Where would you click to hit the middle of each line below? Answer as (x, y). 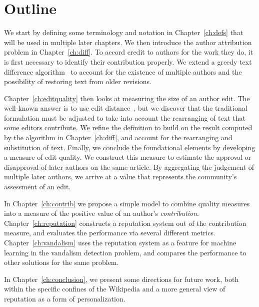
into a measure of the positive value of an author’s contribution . (102, 213)
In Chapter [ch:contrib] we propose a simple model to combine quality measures (127, 203)
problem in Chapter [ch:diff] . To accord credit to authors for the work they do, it (129, 52)
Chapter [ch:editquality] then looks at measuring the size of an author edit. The (127, 98)
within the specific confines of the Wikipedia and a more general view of (115, 289)
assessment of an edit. (37, 187)
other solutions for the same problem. (61, 262)
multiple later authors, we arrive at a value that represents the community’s (120, 177)
